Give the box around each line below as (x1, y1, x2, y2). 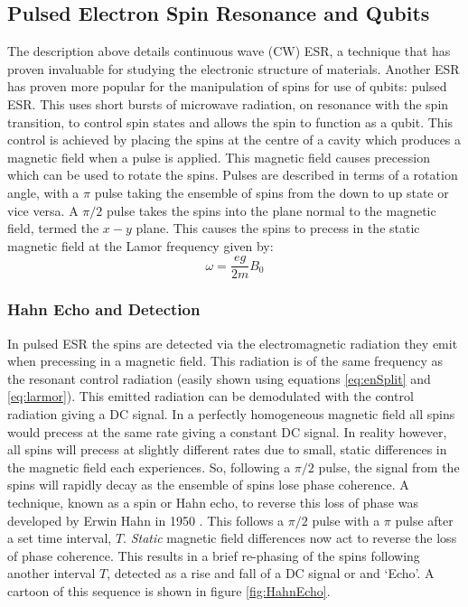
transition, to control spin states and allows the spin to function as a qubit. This (7, 112, 454, 131)
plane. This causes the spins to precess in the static (136, 219, 420, 238)
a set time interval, (7, 528, 112, 547)
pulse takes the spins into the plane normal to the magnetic (106, 201, 436, 219)
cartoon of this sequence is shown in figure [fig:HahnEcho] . (7, 581, 331, 600)
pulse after (395, 510, 454, 529)
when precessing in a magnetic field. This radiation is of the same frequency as (7, 351, 443, 370)
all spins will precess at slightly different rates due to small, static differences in (7, 440, 447, 459)
